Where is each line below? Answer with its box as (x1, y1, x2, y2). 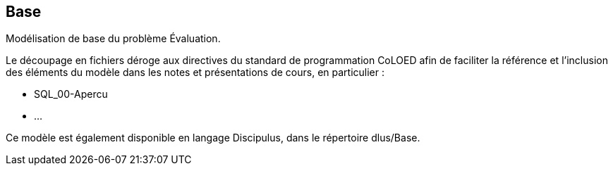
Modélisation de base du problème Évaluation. (6, 32, 221, 45)
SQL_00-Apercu (34, 88, 108, 101)
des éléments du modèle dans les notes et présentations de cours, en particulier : (6, 66, 385, 79)
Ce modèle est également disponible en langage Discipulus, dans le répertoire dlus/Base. (6, 132, 420, 144)
